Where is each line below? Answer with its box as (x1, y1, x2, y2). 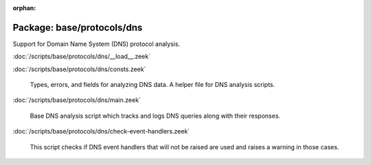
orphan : (12, 4, 36, 12)
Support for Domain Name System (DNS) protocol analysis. (12, 40, 181, 48)
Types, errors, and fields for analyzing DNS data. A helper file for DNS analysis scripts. (30, 81, 276, 89)
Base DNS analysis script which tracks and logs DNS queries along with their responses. (30, 112, 281, 120)
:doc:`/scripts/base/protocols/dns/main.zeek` (12, 96, 141, 104)
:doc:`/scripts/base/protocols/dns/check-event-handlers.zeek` (12, 127, 190, 136)
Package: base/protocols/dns (12, 21, 143, 34)
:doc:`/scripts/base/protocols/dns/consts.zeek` (12, 65, 146, 73)
